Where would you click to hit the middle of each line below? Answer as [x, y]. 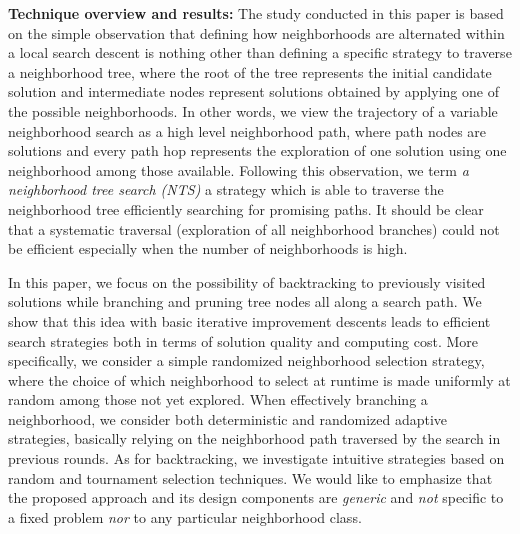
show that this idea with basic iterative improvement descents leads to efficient [249, 320]
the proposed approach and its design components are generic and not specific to [256, 497]
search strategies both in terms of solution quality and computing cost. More [243, 340]
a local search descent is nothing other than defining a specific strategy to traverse [260, 52]
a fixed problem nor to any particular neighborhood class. [185, 516]
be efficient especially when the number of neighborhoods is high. [208, 248]
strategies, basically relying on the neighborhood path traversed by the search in [254, 438]
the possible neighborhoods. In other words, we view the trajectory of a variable [253, 110]
